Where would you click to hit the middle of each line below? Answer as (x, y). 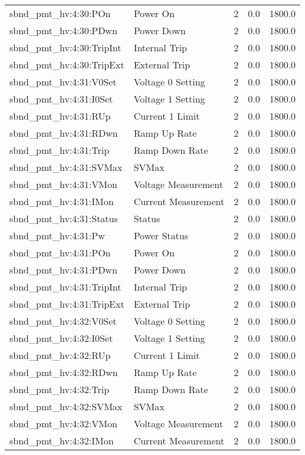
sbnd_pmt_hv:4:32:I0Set (61, 338)
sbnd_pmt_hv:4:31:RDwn (64, 133)
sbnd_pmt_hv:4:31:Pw (57, 235)
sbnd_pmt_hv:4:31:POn (60, 253)
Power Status (161, 235)
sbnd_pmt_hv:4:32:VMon (63, 423)
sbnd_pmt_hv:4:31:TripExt (67, 304)
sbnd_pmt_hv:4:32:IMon (62, 441)
